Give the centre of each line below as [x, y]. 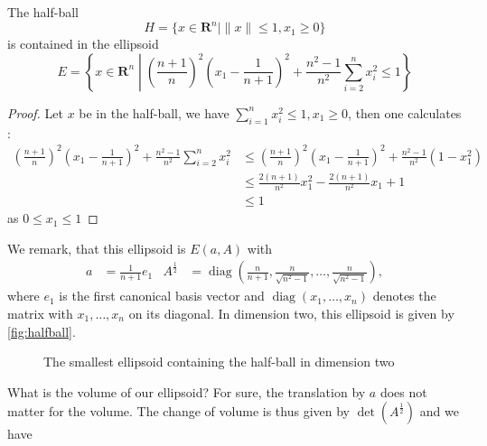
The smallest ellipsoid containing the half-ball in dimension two [219, 362]
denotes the [404, 296]
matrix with [40, 314]
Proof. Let [35, 112]
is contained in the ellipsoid [83, 44]
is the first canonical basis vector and [162, 296]
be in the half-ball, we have [154, 112]
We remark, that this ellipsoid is [97, 248]
